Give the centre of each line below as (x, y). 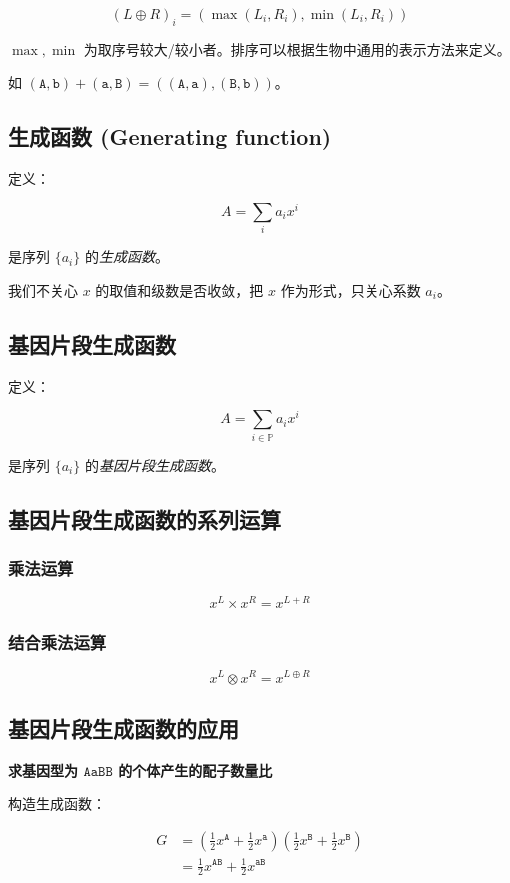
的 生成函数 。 (126, 256)
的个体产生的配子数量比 (195, 769)
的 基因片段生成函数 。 (154, 464)
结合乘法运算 (57, 642)
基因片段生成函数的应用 (123, 727)
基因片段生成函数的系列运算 (144, 518)
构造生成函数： (57, 803)
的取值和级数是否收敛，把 (179, 289)
